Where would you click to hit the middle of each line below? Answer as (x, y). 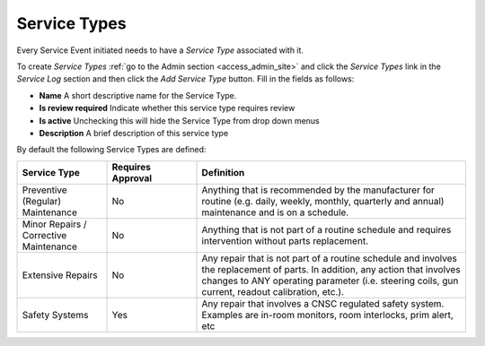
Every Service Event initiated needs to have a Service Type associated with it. (160, 50)
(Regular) (42, 201)
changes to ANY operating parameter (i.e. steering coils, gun (330, 281)
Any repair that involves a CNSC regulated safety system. (323, 303)
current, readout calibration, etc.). (273, 291)
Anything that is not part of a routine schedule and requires (326, 229)
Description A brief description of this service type (134, 133)
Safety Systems (55, 315)
